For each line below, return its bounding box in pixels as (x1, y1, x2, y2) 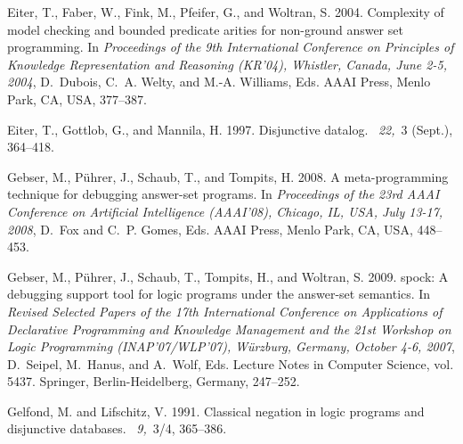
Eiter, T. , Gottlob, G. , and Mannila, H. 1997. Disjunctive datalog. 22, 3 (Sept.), (7, 119, 453, 138)
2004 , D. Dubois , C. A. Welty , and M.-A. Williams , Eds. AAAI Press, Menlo (7, 72, 431, 91)
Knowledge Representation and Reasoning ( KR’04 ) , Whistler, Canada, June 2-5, (7, 54, 447, 73)
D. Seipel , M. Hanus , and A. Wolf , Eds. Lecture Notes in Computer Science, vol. (7, 354, 454, 373)
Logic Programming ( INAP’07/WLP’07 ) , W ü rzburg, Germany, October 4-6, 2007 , (7, 337, 455, 356)
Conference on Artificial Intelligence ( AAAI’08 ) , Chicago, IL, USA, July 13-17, (7, 201, 443, 220)
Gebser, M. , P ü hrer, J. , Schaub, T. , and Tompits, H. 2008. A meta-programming (7, 167, 449, 185)
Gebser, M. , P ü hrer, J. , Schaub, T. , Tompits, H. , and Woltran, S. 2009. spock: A (7, 267, 449, 285)
